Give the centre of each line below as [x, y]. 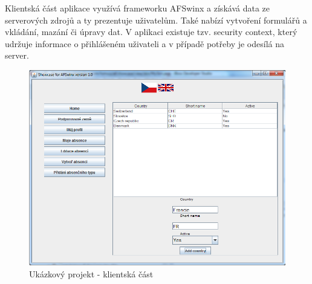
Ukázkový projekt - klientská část [91, 273]
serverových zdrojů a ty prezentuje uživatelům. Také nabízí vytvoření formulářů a [156, 20]
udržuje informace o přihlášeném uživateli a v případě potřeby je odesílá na [145, 43]
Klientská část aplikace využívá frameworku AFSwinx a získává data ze [137, 8]
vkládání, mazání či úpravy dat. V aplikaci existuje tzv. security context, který [151, 32]
